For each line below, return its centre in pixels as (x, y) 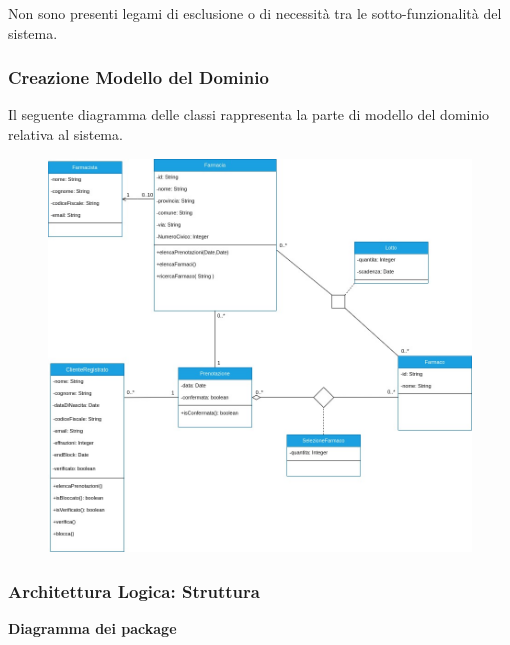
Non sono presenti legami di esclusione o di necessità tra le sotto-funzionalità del (255, 13)
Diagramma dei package (92, 628)
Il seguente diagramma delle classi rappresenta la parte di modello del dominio (249, 114)
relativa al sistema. (65, 134)
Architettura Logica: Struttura (134, 590)
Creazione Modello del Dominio (138, 77)
